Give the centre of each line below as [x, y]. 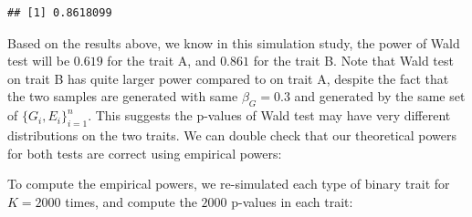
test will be [39, 61]
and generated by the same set [380, 96]
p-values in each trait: [292, 201]
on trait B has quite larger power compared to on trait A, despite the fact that [228, 78]
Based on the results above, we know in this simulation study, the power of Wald [234, 42]
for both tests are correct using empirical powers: [145, 153]
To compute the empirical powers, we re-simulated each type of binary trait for [229, 184]
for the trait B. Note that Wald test [353, 61]
